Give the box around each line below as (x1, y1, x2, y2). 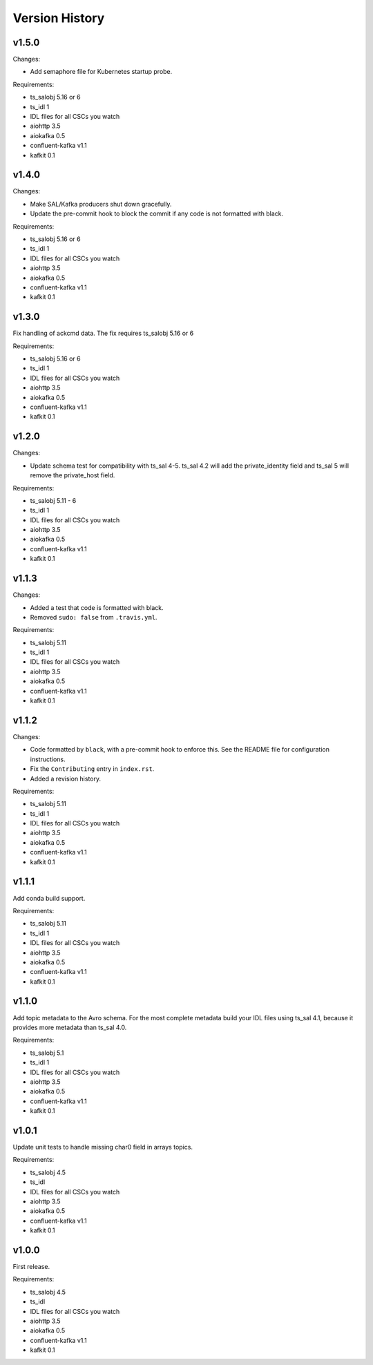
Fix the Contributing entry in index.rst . (30, 765, 155, 773)
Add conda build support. (12, 894, 86, 902)
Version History (12, 10, 105, 26)
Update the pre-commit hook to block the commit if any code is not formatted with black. (30, 209, 284, 218)
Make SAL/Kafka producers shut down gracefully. (30, 200, 172, 208)
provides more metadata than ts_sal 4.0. (12, 1023, 127, 1031)
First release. (12, 1263, 50, 1271)
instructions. (30, 755, 66, 763)
